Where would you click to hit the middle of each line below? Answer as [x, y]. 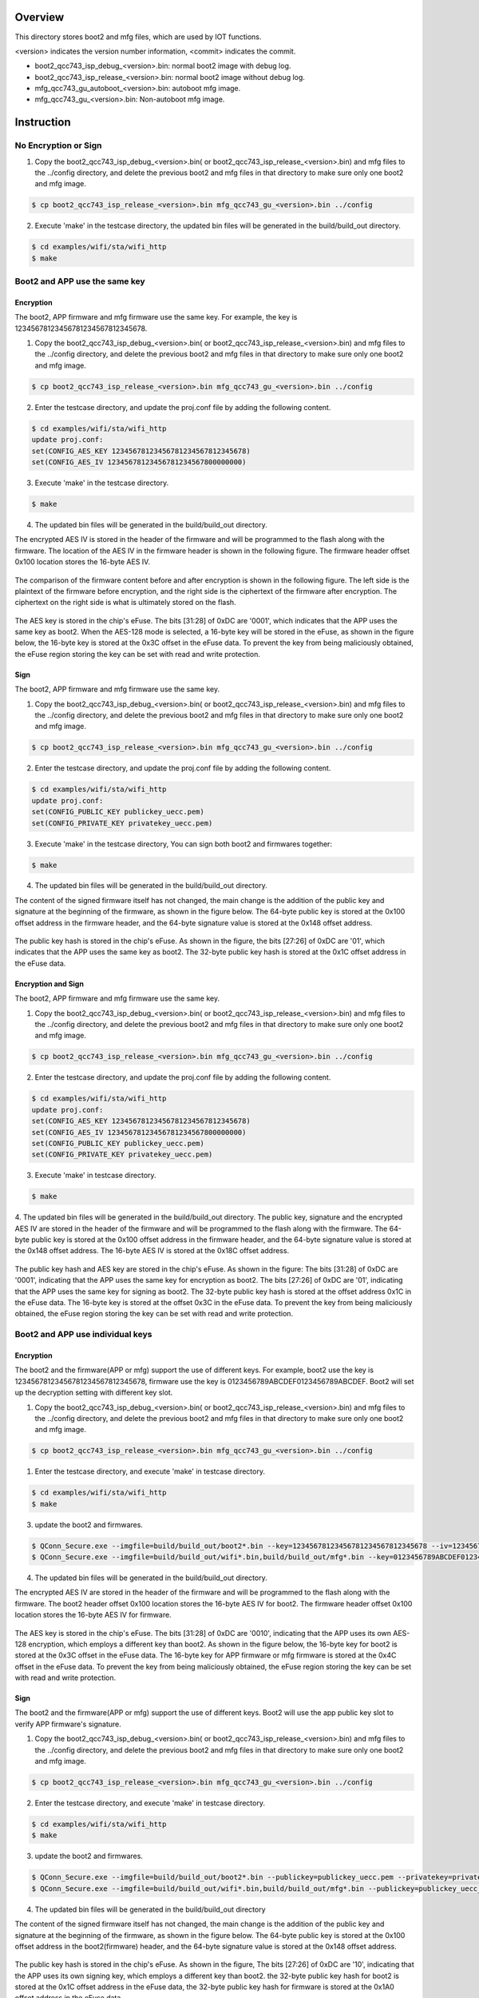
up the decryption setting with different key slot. [94, 1393]
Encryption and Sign [49, 984]
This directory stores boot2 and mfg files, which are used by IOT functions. [138, 37]
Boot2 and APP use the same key [80, 281]
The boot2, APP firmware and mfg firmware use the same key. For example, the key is [156, 317]
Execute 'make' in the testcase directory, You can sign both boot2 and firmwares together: [184, 844]
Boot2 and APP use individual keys [83, 1335]
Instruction [43, 123]
